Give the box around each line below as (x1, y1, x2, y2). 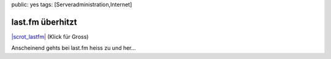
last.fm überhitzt (11, 17, 77, 27)
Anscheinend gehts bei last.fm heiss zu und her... (11, 44, 136, 52)
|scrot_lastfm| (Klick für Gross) (11, 33, 89, 40)
